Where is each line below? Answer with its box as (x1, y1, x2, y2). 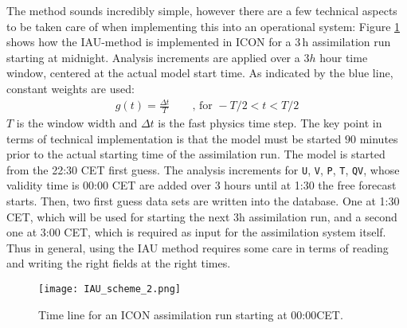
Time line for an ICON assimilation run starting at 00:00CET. (38, 306, 343, 322)
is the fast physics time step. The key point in (158, 114, 382, 131)
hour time (319, 49, 368, 65)
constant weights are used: (6, 80, 135, 96)
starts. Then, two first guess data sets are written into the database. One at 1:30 (6, 192, 400, 209)
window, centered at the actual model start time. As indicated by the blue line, (6, 64, 393, 81)
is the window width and (16, 114, 138, 131)
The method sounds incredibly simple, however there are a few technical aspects (6, 2, 397, 18)
